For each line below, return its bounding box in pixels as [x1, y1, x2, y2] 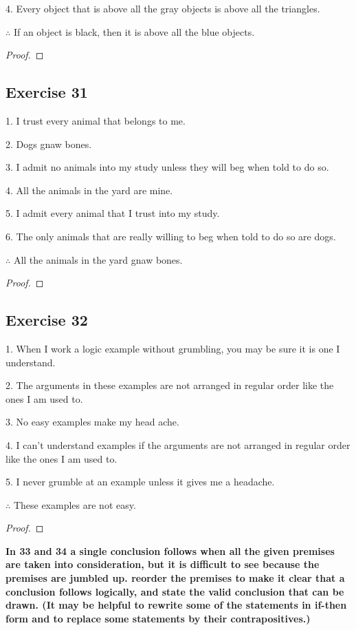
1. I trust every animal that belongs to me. [5, 113, 186, 127]
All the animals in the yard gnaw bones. [13, 252, 183, 266]
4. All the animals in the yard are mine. [5, 182, 173, 197]
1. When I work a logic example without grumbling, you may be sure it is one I [5, 341, 340, 355]
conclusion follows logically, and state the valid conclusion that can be [5, 584, 344, 598]
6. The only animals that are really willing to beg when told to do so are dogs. [5, 229, 336, 243]
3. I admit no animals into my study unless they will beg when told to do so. [5, 160, 329, 174]
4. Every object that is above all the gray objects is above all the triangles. [5, 1, 320, 15]
